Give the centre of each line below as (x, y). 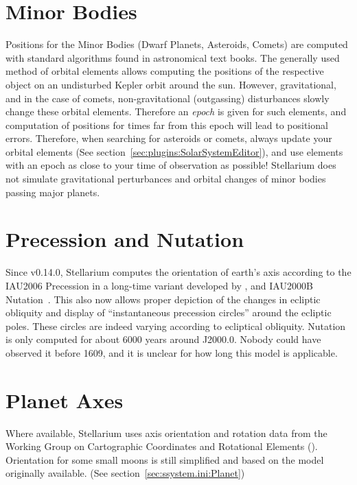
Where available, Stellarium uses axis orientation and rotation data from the (166, 433)
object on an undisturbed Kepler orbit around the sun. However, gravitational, (171, 84)
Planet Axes (65, 400)
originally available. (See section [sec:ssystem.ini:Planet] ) (125, 473)
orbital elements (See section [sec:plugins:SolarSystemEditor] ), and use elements (174, 151)
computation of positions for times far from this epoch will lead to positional (167, 125)
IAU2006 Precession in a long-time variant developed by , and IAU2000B (159, 285)
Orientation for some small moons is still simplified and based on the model (165, 459)
